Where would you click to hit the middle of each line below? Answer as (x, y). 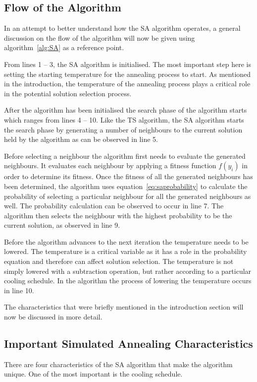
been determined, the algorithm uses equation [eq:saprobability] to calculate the (126, 186)
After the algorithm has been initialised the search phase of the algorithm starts (126, 110)
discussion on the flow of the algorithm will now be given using (100, 37)
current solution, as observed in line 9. (62, 225)
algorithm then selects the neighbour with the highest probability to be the (118, 215)
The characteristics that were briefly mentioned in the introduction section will (124, 307)
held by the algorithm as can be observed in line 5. (81, 139)
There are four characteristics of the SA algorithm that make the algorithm (118, 364)
